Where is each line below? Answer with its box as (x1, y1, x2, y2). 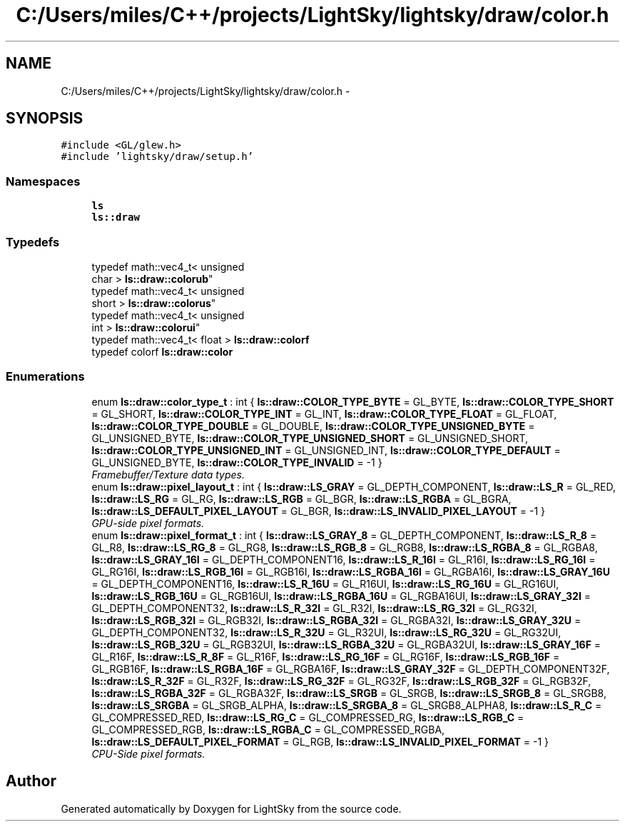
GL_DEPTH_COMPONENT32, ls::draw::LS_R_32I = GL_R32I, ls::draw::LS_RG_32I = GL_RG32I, (91, 601, 537, 614)
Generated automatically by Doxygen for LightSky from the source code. (61, 802, 402, 815)
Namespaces (6, 174, 81, 189)
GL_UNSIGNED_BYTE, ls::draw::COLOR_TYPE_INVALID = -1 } (91, 456, 382, 468)
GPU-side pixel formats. (91, 516, 205, 529)
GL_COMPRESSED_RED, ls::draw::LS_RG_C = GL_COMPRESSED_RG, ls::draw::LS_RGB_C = (91, 711, 524, 723)
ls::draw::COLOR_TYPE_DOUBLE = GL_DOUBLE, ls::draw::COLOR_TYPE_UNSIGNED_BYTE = (91, 419, 535, 432)
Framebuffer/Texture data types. (91, 468, 245, 481)
